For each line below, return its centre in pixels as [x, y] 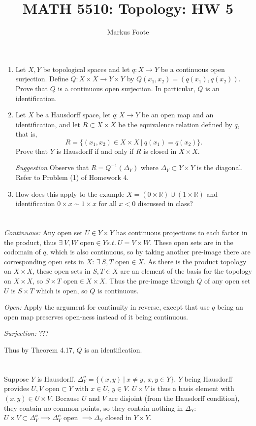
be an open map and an [177, 115]
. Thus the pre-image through [150, 281]
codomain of [22, 252]
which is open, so [62, 290]
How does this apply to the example [70, 194]
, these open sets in [62, 271]
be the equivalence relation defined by [175, 124]
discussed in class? [165, 203]
